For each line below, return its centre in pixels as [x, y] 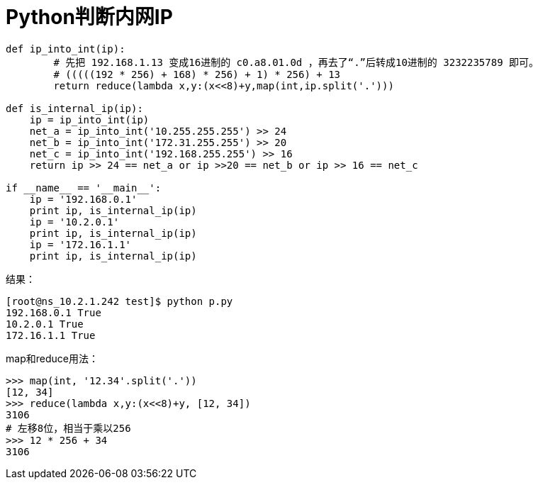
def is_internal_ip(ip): [74, 108]
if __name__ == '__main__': [84, 188]
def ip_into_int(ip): [66, 49]
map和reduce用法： [52, 358]
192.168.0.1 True [54, 312]
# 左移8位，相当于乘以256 [68, 428]
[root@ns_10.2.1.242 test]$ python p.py [119, 301]
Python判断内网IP [89, 17]
